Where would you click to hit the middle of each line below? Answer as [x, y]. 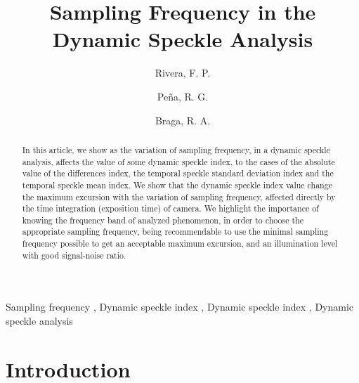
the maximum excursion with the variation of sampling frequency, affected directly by [179, 196]
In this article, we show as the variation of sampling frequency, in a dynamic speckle [176, 149]
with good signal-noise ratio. [74, 255]
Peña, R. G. [183, 96]
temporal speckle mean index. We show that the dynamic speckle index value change [177, 184]
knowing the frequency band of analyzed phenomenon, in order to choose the [163, 220]
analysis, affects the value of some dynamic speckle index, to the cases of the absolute [178, 161]
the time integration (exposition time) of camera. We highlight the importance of [170, 208]
